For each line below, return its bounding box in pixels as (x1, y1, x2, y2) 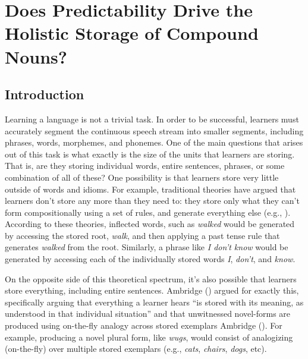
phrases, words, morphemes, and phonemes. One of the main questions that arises (5, 136, 303, 149)
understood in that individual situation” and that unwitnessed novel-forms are (5, 307, 291, 320)
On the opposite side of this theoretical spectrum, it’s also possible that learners (5, 272, 297, 285)
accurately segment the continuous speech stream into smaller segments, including (5, 124, 304, 137)
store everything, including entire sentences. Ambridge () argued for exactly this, (5, 284, 299, 297)
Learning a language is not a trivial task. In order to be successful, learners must (5, 112, 299, 125)
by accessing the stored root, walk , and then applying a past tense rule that (5, 229, 280, 241)
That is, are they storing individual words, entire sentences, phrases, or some (5, 159, 285, 172)
